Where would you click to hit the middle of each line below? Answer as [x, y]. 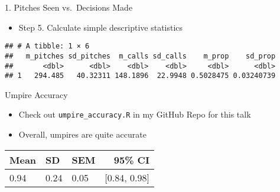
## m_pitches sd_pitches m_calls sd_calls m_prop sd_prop [140, 56]
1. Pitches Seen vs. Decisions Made [69, 7]
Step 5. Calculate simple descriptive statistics [101, 27]
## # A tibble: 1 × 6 [47, 46]
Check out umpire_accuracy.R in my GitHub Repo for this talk [135, 114]
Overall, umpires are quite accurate [82, 134]
